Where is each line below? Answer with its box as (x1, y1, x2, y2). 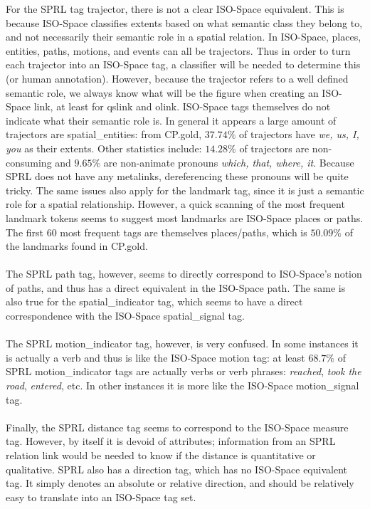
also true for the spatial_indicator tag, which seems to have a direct (6, 294, 303, 309)
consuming (6, 154, 52, 169)
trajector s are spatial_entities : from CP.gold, (6, 127, 202, 142)
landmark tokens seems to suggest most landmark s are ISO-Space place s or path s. (6, 210, 364, 225)
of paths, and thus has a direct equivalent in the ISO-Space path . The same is (6, 280, 346, 295)
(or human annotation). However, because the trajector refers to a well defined (6, 70, 349, 85)
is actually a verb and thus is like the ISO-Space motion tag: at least (6, 350, 305, 364)
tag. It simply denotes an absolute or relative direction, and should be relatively (6, 476, 354, 490)
